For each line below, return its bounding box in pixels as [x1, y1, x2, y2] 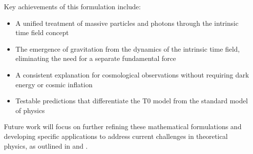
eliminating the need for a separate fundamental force [15, 53, 176, 63]
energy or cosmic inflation [15, 79, 93, 89]
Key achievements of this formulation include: [4, 1, 141, 11]
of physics [15, 105, 45, 115]
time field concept [15, 27, 69, 38]
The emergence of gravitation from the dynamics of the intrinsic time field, [15, 43, 240, 54]
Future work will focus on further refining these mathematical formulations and [4, 121, 242, 132]
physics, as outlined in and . [4, 140, 88, 151]
